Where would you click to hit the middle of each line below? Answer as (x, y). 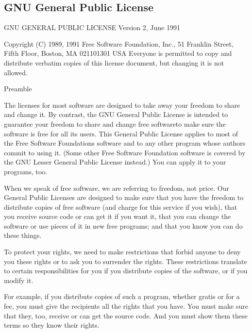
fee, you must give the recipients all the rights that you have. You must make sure (126, 306)
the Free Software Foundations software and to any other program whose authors (125, 143)
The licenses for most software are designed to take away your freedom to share (122, 105)
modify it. (19, 280)
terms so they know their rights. (52, 325)
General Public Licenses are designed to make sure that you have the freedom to (124, 197)
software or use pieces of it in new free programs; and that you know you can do (123, 225)
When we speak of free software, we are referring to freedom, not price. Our (117, 188)
